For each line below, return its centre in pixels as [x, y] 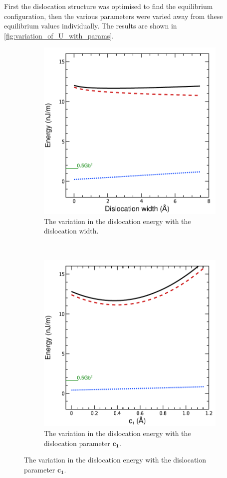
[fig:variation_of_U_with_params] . [59, 35]
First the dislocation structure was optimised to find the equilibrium [109, 6]
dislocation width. [71, 231]
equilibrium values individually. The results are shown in [91, 26]
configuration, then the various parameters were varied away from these [113, 16]
